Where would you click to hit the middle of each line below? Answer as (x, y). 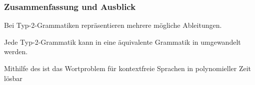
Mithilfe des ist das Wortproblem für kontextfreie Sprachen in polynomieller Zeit (128, 68)
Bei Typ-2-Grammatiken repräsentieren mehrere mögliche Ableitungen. (113, 25)
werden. (16, 51)
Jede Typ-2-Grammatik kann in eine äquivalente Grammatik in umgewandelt (122, 42)
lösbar (13, 78)
